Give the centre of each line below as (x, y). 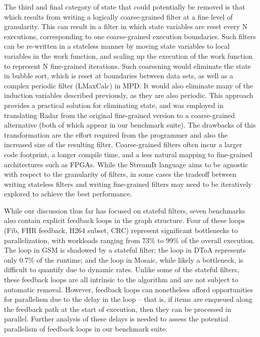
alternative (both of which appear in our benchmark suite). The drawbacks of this (130, 125)
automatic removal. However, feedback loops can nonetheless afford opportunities (129, 289)
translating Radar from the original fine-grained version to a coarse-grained (119, 115)
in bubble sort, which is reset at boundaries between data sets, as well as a (119, 76)
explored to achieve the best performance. (68, 194)
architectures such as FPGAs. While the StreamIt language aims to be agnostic (126, 164)
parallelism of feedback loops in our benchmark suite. (86, 328)
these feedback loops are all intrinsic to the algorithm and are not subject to (121, 279)
